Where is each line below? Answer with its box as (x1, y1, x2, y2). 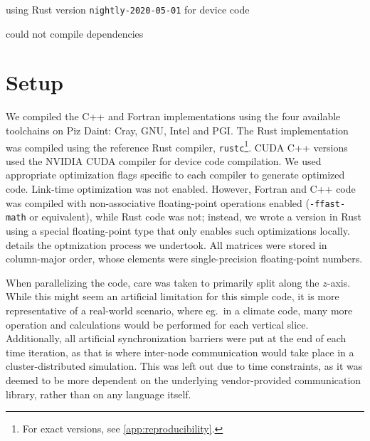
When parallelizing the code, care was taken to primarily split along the (6, 275, 319, 289)
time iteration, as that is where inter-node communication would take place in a (6, 344, 354, 359)
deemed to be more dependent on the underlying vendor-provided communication (6, 372, 361, 387)
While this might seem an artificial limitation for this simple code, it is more (6, 289, 339, 304)
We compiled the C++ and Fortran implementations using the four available (6, 109, 341, 124)
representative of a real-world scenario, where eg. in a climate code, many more (6, 302, 353, 317)
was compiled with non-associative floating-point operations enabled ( (6, 195, 310, 210)
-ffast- (309, 198, 346, 209)
